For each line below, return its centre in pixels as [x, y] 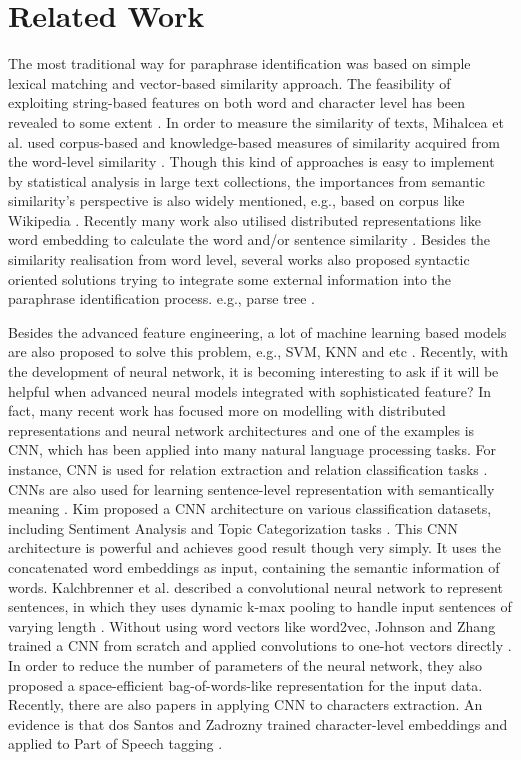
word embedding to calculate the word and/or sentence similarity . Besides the [249, 239]
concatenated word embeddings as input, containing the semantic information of [254, 566]
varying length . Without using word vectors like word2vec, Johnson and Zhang [252, 625]
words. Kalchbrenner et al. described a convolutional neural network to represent [255, 586]
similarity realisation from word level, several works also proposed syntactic [239, 259]
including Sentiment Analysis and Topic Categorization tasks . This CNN [233, 527]
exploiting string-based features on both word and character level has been [237, 102]
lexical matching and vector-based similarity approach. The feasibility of [229, 82]
